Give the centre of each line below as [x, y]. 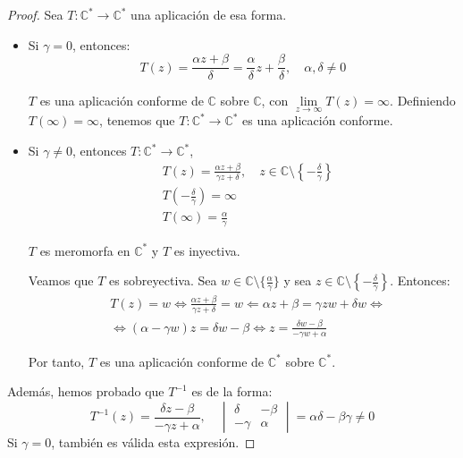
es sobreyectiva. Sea [163, 280]
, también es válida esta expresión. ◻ [153, 442]
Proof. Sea [35, 14]
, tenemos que [137, 120]
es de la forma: [232, 391]
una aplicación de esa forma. [209, 14]
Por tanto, [56, 361]
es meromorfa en [85, 250]
